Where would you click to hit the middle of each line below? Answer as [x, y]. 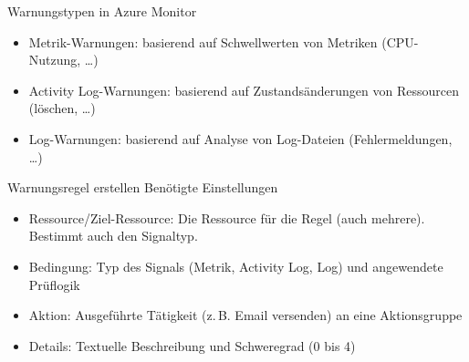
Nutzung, [55, 60]
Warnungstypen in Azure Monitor [102, 11]
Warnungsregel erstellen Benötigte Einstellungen [143, 187]
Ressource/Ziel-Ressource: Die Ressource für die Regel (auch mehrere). [227, 217]
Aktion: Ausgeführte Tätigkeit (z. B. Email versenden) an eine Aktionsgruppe [245, 315]
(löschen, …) [62, 108]
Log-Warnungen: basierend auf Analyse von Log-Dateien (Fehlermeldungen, [240, 138]
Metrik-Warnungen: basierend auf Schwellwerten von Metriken [203, 41]
